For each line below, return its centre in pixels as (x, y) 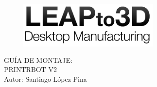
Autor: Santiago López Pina (45, 79)
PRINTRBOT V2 (30, 69)
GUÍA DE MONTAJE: (38, 60)
